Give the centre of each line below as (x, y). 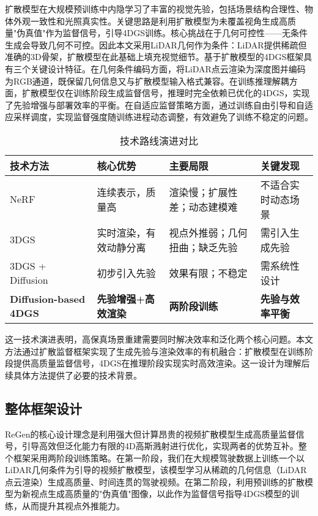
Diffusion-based (48, 298)
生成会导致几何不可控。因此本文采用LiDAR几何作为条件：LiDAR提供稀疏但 (156, 44)
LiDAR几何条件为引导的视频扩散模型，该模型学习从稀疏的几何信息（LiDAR (156, 470)
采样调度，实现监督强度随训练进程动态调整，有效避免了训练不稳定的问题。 (163, 117)
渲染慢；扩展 (198, 192)
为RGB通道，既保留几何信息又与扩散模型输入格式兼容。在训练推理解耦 (147, 81)
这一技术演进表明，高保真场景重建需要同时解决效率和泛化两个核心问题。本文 (159, 339)
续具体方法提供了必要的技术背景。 (73, 375)
